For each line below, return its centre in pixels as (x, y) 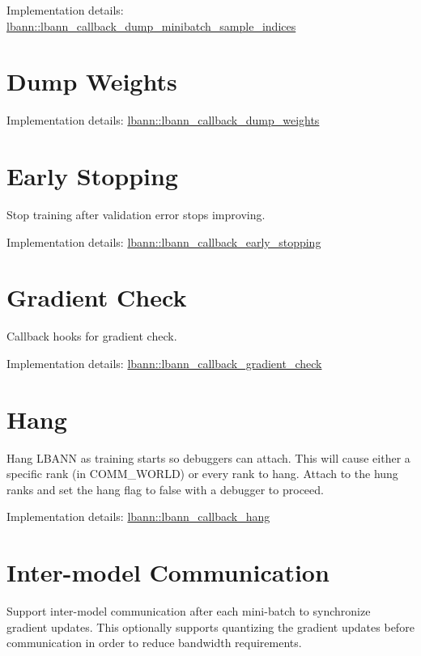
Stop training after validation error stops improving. (136, 215)
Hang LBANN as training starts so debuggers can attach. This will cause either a (208, 457)
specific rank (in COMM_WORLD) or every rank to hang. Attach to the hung (202, 474)
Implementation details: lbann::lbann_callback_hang (138, 516)
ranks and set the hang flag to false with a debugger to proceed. (165, 489)
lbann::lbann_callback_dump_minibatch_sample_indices (151, 25)
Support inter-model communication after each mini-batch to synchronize (189, 611)
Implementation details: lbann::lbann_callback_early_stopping (164, 241)
